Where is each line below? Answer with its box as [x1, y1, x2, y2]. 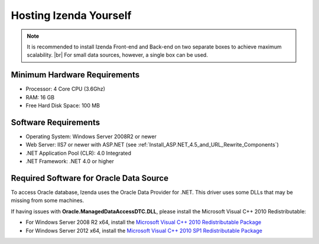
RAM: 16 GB [25, 93, 55, 100]
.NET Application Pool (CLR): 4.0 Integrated [25, 149, 131, 157]
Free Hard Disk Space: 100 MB [25, 102, 100, 109]
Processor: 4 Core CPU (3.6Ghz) [25, 86, 106, 93]
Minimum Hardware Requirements [11, 70, 140, 80]
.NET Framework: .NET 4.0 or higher [25, 158, 115, 165]
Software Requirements [11, 117, 100, 127]
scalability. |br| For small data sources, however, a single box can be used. [27, 51, 208, 58]
